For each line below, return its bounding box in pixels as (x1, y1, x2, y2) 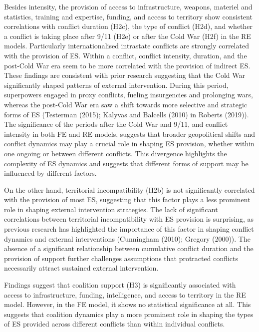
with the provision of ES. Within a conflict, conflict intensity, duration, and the (4, 50, 247, 60)
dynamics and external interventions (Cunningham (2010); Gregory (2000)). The (4, 233, 251, 244)
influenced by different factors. (4, 168, 97, 178)
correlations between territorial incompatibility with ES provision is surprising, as (4, 214, 254, 224)
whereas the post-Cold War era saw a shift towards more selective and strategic (4, 99, 248, 109)
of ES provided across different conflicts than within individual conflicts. (4, 319, 225, 329)
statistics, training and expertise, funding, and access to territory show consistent (4, 11, 253, 21)
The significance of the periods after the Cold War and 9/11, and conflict (4, 119, 228, 129)
